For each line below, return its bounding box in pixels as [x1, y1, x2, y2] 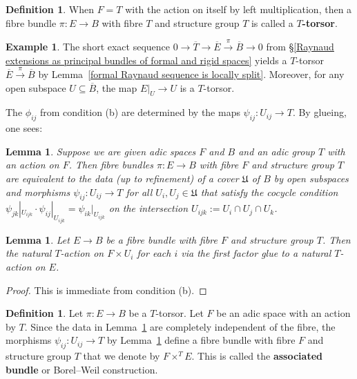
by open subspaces [273, 171, 349, 185]
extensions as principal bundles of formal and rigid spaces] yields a [6, 52, 287, 67]
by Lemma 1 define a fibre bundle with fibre [106, 333, 296, 347]
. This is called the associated [191, 349, 322, 363]
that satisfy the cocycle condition [200, 184, 338, 199]
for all [126, 184, 153, 199]
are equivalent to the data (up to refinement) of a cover [6, 171, 239, 185]
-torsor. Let [155, 306, 204, 320]
